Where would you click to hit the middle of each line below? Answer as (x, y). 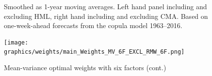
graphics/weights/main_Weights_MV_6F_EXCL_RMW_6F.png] (94, 52)
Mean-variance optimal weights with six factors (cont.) (85, 68)
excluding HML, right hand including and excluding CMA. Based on (106, 16)
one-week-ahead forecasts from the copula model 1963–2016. (93, 25)
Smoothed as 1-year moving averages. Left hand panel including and (106, 6)
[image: (16, 42)
